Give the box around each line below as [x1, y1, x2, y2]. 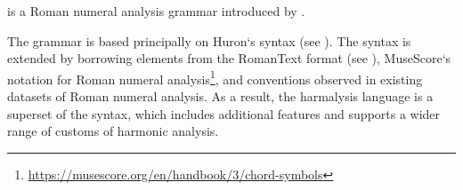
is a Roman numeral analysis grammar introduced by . [7, 2, 305, 20]
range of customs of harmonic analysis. [7, 122, 219, 140]
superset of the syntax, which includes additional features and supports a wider [7, 104, 441, 123]
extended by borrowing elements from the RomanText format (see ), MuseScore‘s [7, 49, 451, 67]
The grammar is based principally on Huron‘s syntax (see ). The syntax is [7, 31, 411, 50]
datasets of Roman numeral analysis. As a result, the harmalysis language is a [7, 87, 434, 106]
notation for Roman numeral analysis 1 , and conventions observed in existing [7, 67, 423, 88]
